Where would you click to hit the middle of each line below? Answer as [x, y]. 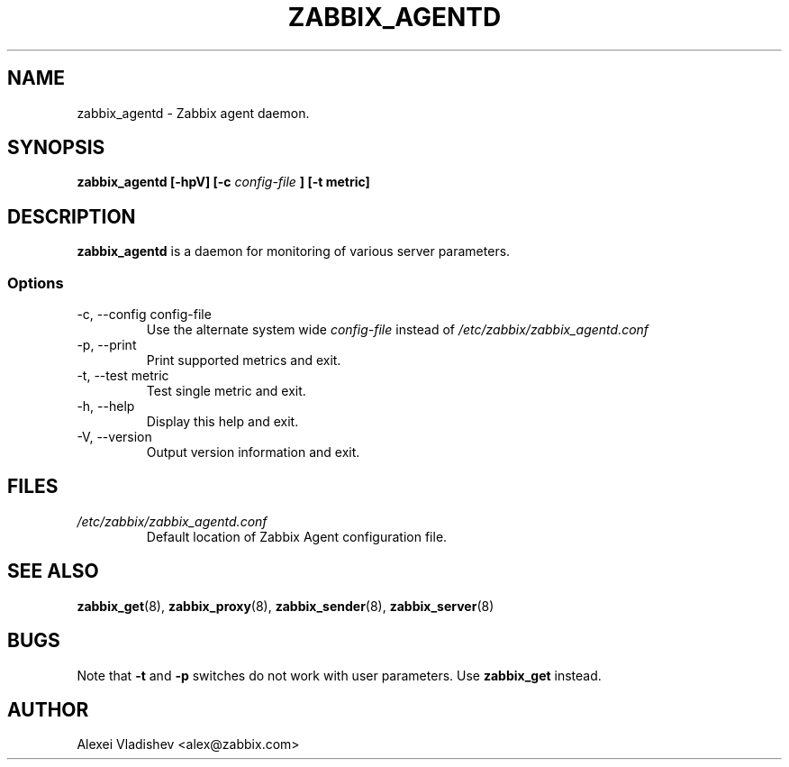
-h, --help [106, 406]
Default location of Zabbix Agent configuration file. [297, 536]
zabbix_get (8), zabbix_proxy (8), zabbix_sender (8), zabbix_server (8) [286, 606]
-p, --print [107, 345]
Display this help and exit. [222, 422]
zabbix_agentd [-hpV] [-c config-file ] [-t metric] [223, 182]
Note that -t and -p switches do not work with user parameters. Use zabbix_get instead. [339, 675]
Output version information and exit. [253, 452]
